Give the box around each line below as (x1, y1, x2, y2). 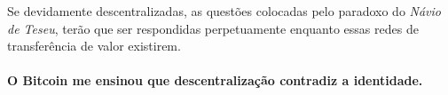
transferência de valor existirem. (7, 36, 181, 55)
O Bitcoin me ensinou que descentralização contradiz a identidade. (7, 71, 423, 90)
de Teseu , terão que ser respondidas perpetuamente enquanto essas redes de (7, 19, 419, 37)
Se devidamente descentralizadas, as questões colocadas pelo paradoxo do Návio (7, 2, 442, 20)
